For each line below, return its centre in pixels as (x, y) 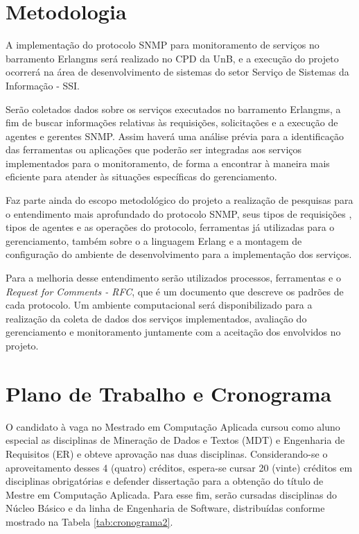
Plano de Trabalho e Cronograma (169, 393)
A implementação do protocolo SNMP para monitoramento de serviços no (163, 45)
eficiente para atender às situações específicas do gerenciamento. (141, 176)
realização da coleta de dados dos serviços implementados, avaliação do (156, 318)
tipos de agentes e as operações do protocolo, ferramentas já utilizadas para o (170, 227)
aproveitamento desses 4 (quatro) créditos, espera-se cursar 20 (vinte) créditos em (179, 467)
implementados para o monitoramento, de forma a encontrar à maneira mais (168, 163)
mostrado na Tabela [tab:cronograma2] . (89, 521)
